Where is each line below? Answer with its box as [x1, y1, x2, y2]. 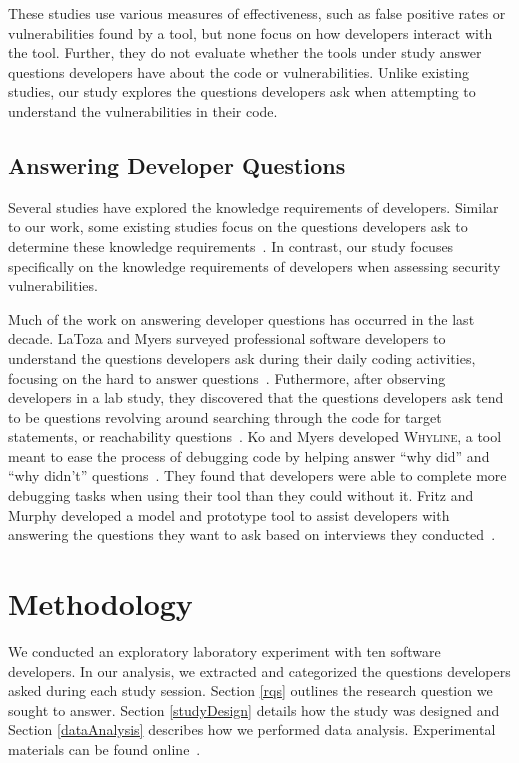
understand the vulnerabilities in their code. [8, 100, 278, 121]
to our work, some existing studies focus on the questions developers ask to [8, 216, 468, 237]
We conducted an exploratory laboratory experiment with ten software [8, 640, 441, 661]
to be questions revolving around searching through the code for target [8, 406, 442, 427]
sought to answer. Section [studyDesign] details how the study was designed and [8, 699, 500, 720]
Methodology [8, 583, 193, 624]
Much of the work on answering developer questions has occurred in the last [8, 308, 475, 329]
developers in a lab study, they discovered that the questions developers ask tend [8, 387, 504, 408]
